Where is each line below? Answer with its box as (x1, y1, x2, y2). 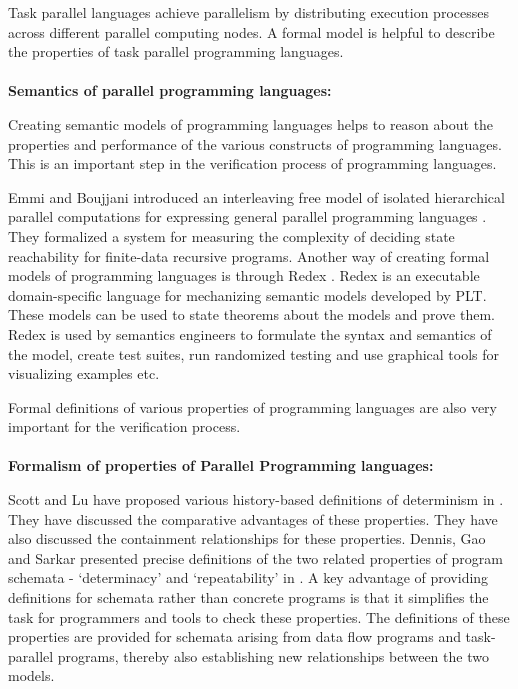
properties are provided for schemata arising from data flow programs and (8, 626, 461, 647)
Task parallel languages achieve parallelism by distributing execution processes (8, 2, 489, 22)
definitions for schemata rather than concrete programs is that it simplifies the (8, 587, 489, 608)
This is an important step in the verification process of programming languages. (8, 153, 497, 174)
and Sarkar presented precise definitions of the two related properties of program (8, 547, 503, 568)
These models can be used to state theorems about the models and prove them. (8, 304, 495, 325)
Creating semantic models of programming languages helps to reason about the (8, 113, 494, 134)
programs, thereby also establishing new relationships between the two (57, 645, 489, 666)
